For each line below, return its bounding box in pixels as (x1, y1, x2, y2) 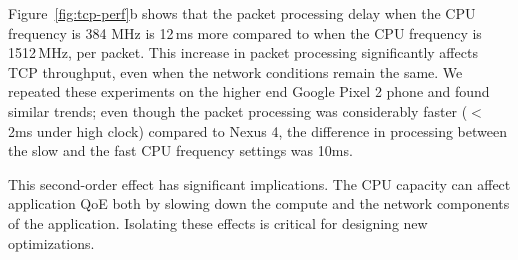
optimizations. (8, 232, 95, 253)
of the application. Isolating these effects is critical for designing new (8, 212, 428, 233)
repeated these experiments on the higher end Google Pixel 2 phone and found (8, 81, 490, 102)
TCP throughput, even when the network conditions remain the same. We (8, 61, 463, 82)
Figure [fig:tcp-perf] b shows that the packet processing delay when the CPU (8, 3, 476, 23)
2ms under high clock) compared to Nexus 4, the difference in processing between (8, 120, 507, 141)
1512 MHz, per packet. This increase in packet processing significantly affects (8, 42, 478, 63)
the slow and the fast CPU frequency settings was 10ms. (8, 140, 353, 161)
